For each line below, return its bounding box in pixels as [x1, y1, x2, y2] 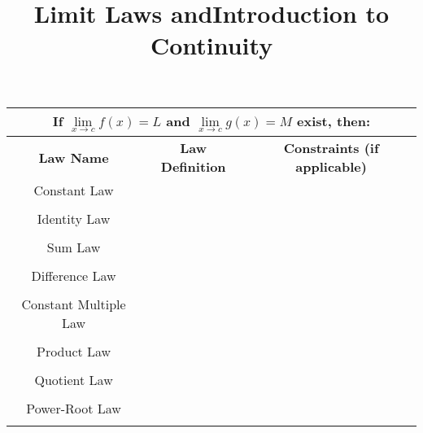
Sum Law [46, 238, 101, 257]
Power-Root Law [26, 399, 121, 418]
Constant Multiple [21, 295, 126, 314]
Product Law [36, 342, 111, 361]
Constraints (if [283, 138, 379, 158]
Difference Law [31, 266, 116, 286]
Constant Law [33, 181, 114, 200]
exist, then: [297, 111, 371, 130]
